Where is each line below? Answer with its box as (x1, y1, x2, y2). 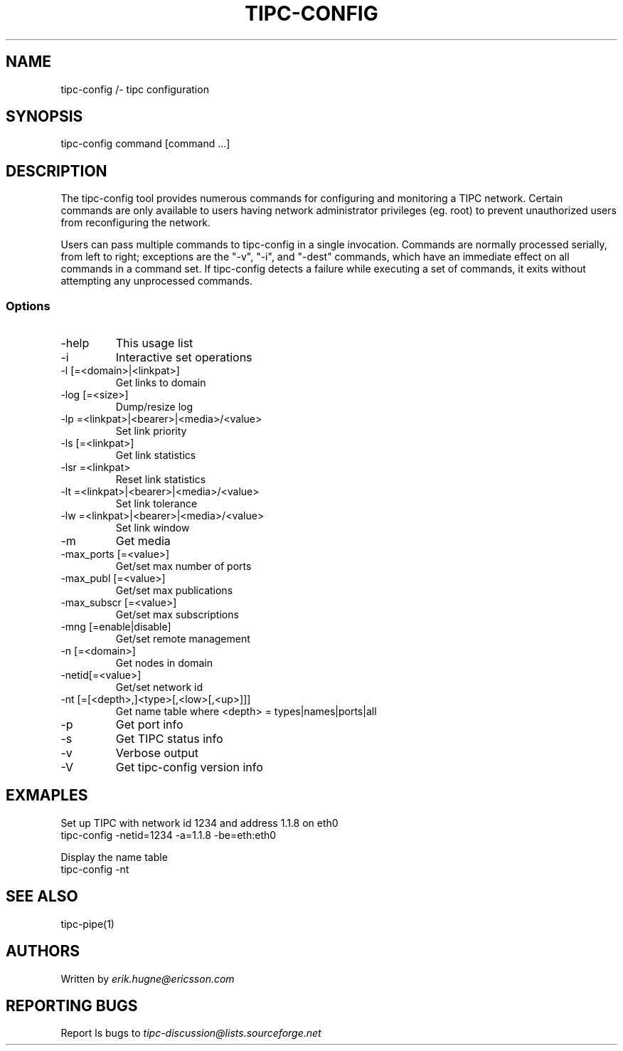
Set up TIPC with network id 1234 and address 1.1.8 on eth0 (60, 816, 339, 829)
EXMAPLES (6, 786, 88, 805)
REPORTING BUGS (6, 996, 138, 1015)
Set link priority (115, 425, 187, 438)
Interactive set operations (115, 350, 252, 365)
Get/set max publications (115, 584, 233, 597)
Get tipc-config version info (115, 760, 263, 775)
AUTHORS (6, 942, 80, 961)
